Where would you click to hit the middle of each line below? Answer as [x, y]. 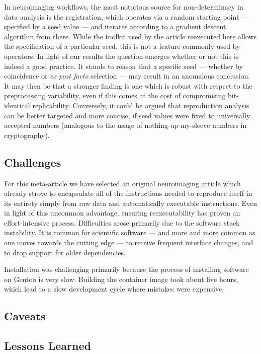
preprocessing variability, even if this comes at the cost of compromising [115, 95]
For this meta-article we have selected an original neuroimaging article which [122, 183]
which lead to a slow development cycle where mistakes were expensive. [114, 289]
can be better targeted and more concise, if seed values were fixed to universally [127, 115]
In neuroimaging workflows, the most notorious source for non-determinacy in [124, 7]
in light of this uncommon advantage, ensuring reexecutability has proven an [122, 213]
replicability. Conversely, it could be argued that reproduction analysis [141, 105]
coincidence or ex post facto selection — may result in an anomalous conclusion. [127, 76]
